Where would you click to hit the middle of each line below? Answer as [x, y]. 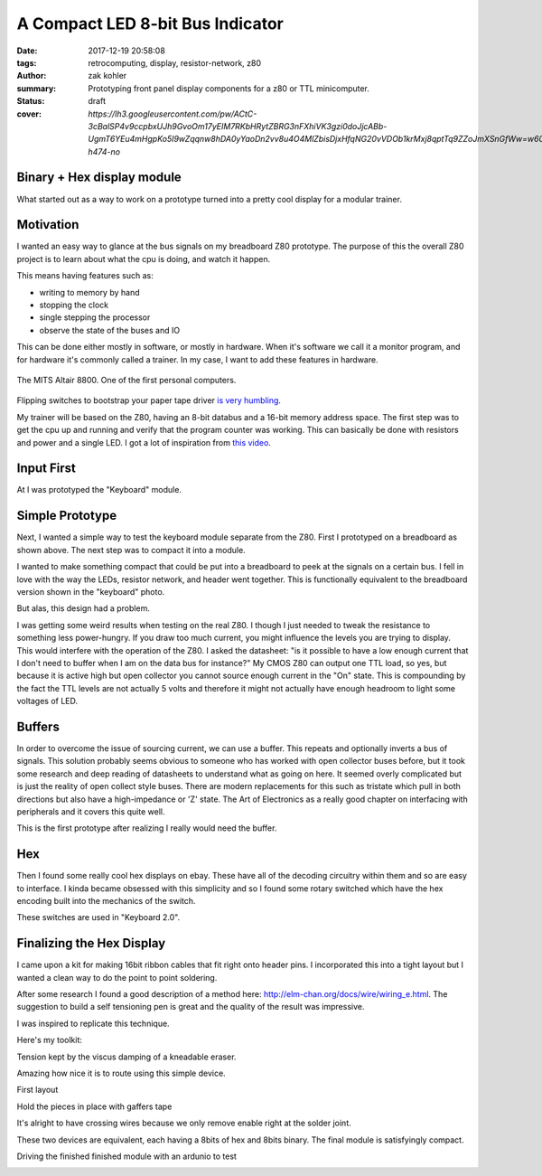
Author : [32, 76]
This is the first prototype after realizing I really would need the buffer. [147, 828]
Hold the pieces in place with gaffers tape [94, 1106]
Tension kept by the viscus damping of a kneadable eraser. [126, 1057]
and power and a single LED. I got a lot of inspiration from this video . [144, 442]
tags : [27, 62]
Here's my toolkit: [50, 1040]
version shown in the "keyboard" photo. [91, 591]
